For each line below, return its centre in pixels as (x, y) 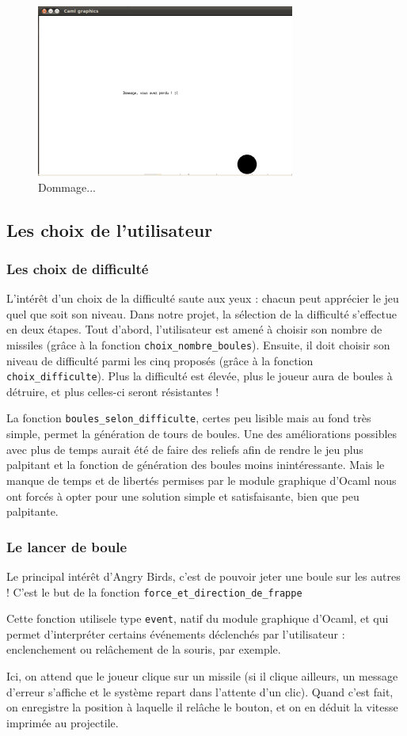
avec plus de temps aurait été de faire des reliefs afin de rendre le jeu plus (185, 449)
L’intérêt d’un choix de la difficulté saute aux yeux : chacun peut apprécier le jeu (203, 298)
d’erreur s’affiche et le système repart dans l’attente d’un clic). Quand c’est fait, (200, 691)
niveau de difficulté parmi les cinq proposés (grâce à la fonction (160, 360)
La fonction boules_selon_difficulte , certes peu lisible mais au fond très (189, 418)
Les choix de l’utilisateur (110, 229)
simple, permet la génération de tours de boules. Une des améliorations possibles (202, 434)
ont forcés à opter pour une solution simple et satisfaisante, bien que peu (183, 496)
